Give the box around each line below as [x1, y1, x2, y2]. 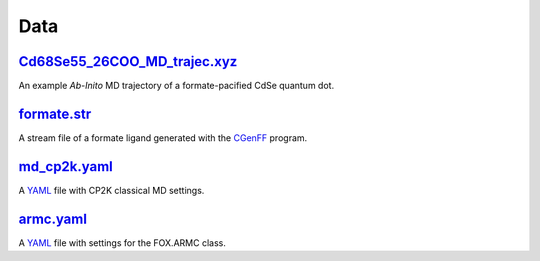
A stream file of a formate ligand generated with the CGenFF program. [18, 131, 308, 144]
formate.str [18, 105, 92, 122]
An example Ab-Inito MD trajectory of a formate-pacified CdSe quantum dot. [18, 80, 335, 92]
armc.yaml [18, 210, 87, 227]
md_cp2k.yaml [18, 158, 114, 175]
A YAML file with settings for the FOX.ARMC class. [18, 236, 227, 249]
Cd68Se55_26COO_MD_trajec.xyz [18, 53, 238, 70]
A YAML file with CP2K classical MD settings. [18, 184, 205, 196]
